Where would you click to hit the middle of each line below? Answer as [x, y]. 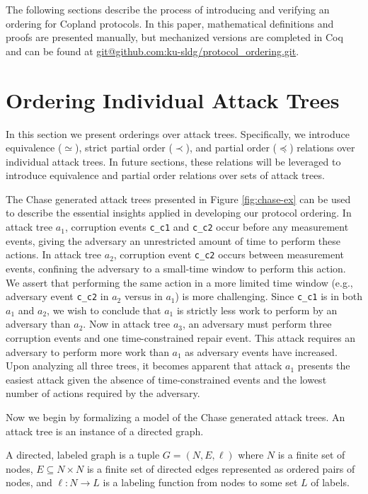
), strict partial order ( [123, 148]
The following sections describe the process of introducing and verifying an [168, 9]
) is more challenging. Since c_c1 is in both [269, 296]
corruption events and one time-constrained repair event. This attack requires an [181, 338]
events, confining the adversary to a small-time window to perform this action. [176, 268]
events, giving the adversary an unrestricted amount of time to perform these [173, 240]
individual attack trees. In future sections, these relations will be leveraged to [173, 161]
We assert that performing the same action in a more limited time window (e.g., [179, 282]
